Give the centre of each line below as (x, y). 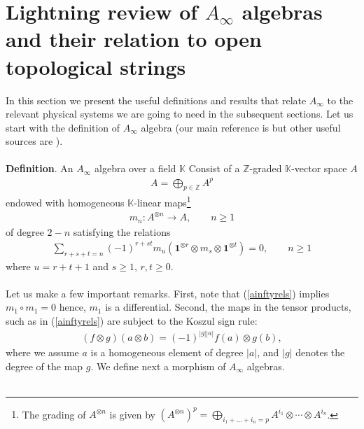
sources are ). (34, 141)
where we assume (42, 352)
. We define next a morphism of (158, 366)
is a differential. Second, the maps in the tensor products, (228, 307)
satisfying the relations (122, 231)
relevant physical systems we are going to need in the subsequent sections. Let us (180, 114)
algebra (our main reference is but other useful (241, 127)
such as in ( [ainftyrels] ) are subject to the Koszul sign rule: (132, 320)
